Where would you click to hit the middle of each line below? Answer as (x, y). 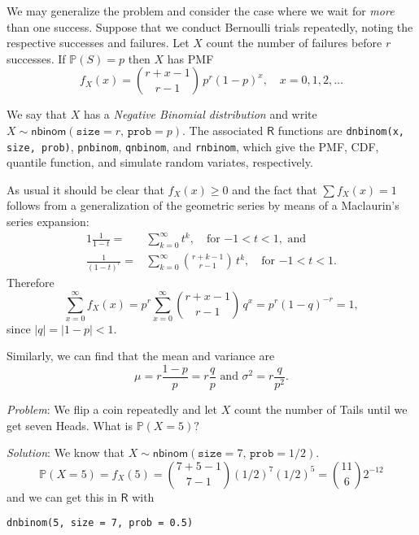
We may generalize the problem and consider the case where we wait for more (201, 11)
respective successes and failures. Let (98, 43)
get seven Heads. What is (70, 425)
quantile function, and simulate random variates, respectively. (160, 162)
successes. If (36, 58)
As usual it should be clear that (85, 189)
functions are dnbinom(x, (341, 130)
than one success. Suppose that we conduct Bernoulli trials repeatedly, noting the (210, 26)
